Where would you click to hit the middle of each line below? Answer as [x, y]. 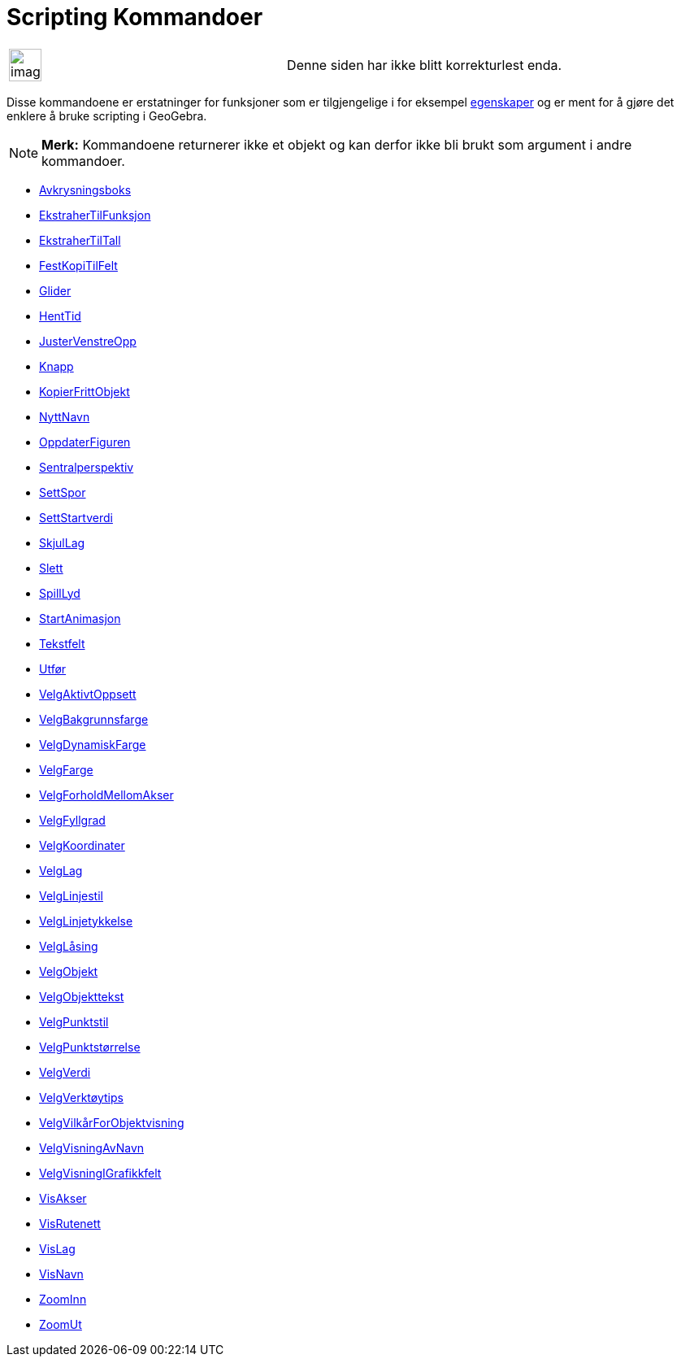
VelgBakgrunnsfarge [94, 719]
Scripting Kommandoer [135, 17]
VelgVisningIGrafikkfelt [100, 1173]
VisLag [57, 1248]
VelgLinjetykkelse [86, 921]
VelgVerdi [65, 1072]
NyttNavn [65, 416]
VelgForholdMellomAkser [106, 795]
